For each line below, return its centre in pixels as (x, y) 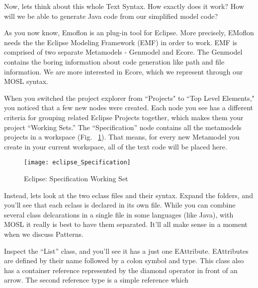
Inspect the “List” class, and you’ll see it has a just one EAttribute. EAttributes (126, 251)
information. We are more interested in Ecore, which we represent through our (124, 71)
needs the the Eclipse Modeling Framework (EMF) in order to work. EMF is (121, 42)
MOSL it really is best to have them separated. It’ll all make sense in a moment (126, 224)
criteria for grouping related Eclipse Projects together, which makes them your (124, 117)
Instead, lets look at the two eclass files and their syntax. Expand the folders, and (129, 195)
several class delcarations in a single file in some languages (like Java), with (119, 214)
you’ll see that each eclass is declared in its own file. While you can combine (120, 205)
